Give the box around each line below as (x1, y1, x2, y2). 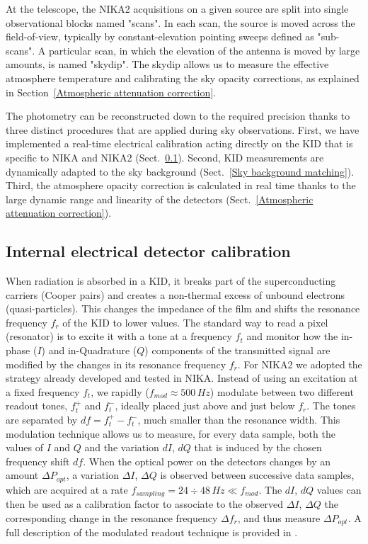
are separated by (6, 412, 78, 427)
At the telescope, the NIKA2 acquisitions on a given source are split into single (6, 1, 349, 16)
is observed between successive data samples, (160, 467, 355, 482)
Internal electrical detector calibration (6, 240, 291, 262)
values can (316, 482, 362, 497)
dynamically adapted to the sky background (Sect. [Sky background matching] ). (6, 164, 355, 178)
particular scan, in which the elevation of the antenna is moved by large (48, 42, 360, 57)
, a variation (66, 467, 119, 482)
